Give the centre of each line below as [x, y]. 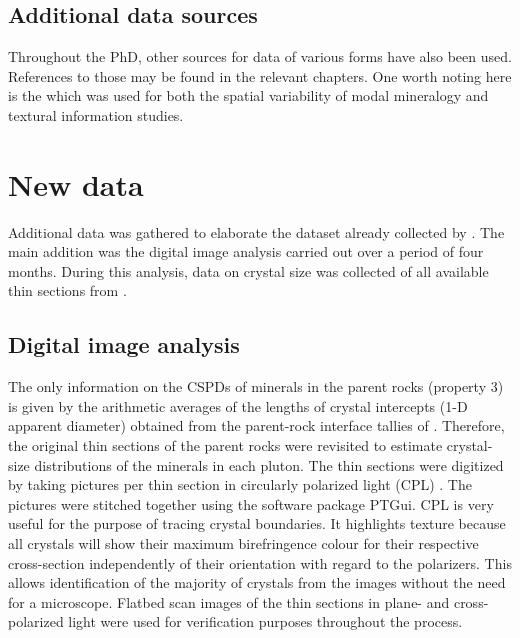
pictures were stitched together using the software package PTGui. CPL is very [251, 503]
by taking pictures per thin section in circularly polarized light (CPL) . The [240, 484]
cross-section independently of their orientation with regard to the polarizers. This [260, 562]
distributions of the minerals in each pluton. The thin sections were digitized [269, 464]
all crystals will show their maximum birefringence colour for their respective [243, 543]
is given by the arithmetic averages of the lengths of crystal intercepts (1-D [238, 405]
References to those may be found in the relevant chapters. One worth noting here [260, 75]
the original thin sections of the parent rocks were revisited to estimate [225, 445]
